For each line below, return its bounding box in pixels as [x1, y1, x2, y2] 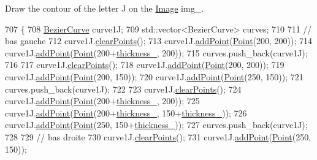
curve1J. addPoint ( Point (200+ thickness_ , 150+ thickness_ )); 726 [5, 106, 247, 119]
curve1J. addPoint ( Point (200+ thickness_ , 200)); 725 [5, 94, 200, 107]
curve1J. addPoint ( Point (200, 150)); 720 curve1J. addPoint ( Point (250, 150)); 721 [5, 70, 304, 83]
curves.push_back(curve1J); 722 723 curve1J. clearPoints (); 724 [5, 82, 242, 95]
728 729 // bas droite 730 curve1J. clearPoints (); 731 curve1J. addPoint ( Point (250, [5, 130, 311, 143]
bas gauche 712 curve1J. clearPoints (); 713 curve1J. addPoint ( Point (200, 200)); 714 [5, 34, 313, 47]
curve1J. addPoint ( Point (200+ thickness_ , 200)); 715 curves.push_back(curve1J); [5, 46, 308, 59]
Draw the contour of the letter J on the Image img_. [5, 2, 204, 14]
